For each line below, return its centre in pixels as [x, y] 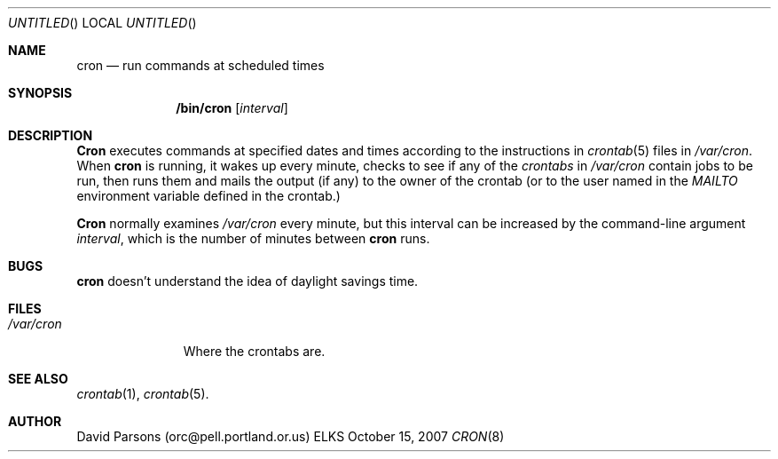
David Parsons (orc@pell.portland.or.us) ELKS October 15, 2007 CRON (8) [291, 436]
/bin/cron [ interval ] [232, 108]
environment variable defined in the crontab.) [208, 196]
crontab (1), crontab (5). [143, 394]
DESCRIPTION [51, 135]
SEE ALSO [38, 379]
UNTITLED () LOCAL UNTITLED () [102, 23]
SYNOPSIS [40, 93]
